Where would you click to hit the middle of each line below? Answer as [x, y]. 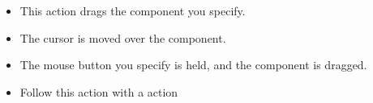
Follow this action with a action [99, 91]
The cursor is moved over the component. [123, 37]
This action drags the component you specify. [133, 10]
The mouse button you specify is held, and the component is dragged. [193, 65]
